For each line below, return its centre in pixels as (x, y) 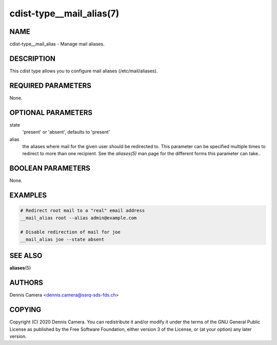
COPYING (25, 310)
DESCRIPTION (33, 58)
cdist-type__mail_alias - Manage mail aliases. (57, 44)
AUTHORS (26, 283)
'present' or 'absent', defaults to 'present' (66, 132)
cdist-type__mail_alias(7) (64, 13)
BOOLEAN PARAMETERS (50, 168)
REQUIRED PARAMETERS (51, 86)
